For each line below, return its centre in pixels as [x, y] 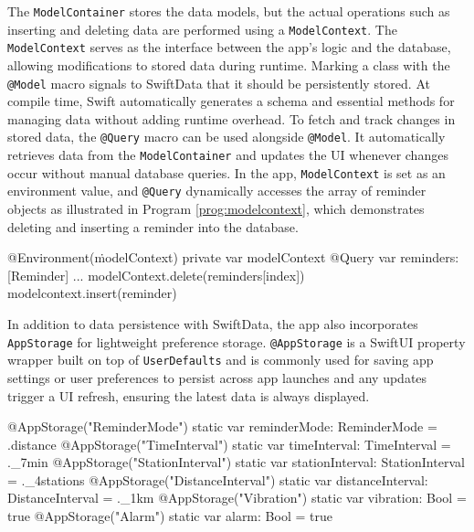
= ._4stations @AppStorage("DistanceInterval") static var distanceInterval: [218, 479]
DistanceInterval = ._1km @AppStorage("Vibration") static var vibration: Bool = [237, 498]
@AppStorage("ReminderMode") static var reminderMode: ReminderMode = [222, 426]
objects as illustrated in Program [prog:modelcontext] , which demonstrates [216, 209]
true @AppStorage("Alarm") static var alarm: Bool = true [170, 516]
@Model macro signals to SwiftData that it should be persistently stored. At [219, 83]
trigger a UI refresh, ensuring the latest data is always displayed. [189, 395]
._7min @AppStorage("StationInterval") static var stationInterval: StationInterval [236, 462]
